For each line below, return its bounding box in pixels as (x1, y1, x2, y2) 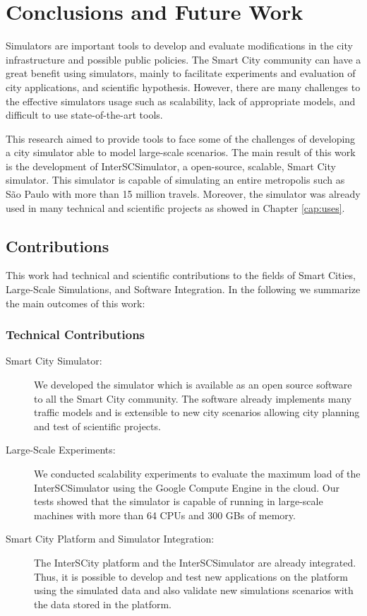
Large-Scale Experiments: (6, 442, 116, 457)
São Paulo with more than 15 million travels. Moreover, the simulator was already (6, 186, 361, 201)
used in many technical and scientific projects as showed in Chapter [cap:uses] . (6, 200, 345, 215)
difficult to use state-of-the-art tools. (6, 107, 163, 122)
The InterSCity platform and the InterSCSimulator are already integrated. (34, 555, 356, 569)
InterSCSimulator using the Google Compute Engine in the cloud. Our (34, 480, 339, 494)
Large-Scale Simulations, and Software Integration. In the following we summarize (6, 282, 361, 297)
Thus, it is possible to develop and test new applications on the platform (34, 569, 349, 584)
